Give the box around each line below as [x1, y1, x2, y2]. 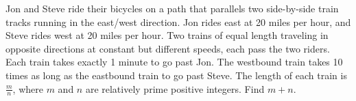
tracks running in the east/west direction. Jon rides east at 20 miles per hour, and [5, 14, 351, 29]
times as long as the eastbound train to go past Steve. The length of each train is [5, 68, 347, 82]
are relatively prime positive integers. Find [85, 81, 265, 96]
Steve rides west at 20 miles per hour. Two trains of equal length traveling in [5, 28, 329, 42]
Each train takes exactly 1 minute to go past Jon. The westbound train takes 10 [5, 55, 343, 69]
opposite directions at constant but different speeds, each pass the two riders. [5, 41, 330, 55]
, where [12, 81, 43, 96]
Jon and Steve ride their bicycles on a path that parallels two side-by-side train [5, 1, 339, 15]
